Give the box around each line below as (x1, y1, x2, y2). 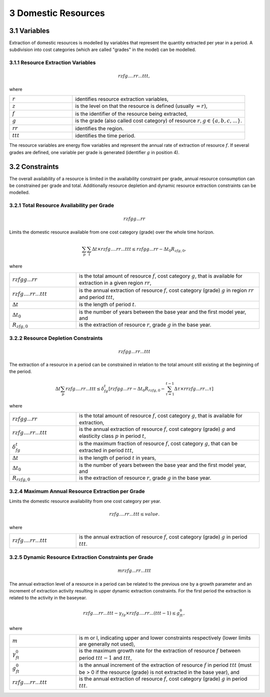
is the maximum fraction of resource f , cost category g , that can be (79, 440, 237, 447)
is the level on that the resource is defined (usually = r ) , (75, 102, 207, 109)
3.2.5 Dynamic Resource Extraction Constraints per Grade (9, 554, 153, 561)
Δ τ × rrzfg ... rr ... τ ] (174, 385, 213, 391)
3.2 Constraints (9, 162, 59, 171)
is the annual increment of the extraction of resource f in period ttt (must (79, 661, 252, 668)
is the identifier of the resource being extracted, (75, 110, 188, 117)
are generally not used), (79, 640, 135, 647)
